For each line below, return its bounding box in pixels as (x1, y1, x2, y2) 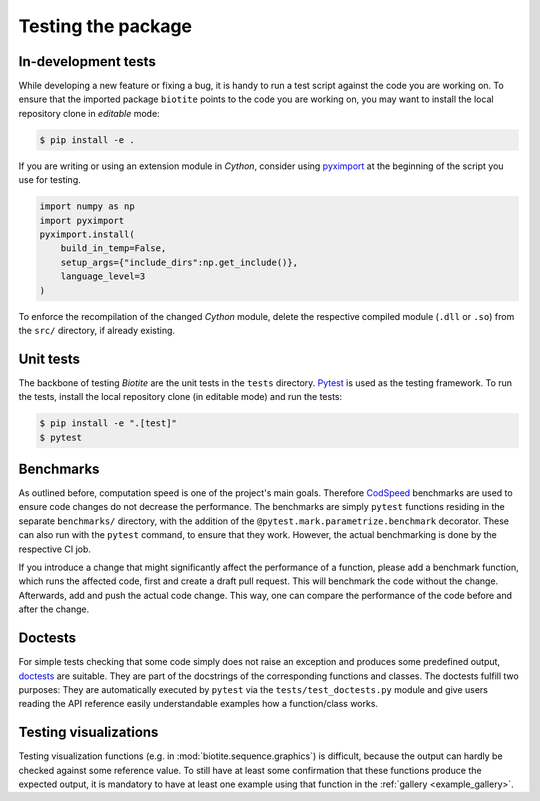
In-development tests (18, 53, 157, 70)
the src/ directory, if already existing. (18, 324, 175, 336)
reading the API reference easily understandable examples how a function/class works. (18, 698, 379, 710)
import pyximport (39, 215, 125, 226)
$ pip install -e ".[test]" (39, 418, 177, 429)
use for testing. (18, 174, 81, 186)
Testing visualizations (18, 724, 159, 741)
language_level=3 (60, 271, 146, 282)
